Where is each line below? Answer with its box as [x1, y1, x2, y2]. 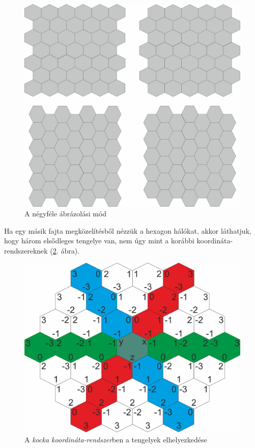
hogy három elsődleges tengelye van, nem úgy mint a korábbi [4, 235, 194, 246]
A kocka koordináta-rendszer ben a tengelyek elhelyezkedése [24, 434, 207, 444]
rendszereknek [4, 245, 48, 256]
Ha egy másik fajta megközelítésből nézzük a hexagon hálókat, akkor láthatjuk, [4, 225, 251, 236]
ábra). [61, 245, 79, 256]
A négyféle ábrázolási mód [24, 208, 107, 219]
